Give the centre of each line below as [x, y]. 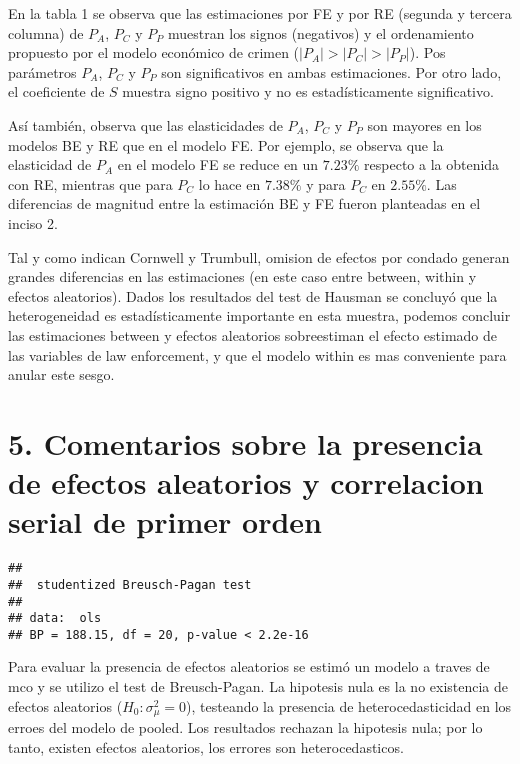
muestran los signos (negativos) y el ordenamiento [321, 32]
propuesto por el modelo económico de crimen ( [154, 52]
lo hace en [229, 183]
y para [326, 183]
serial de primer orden [165, 521]
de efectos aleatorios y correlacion [246, 482]
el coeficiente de [56, 91]
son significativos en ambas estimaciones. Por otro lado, [331, 71]
